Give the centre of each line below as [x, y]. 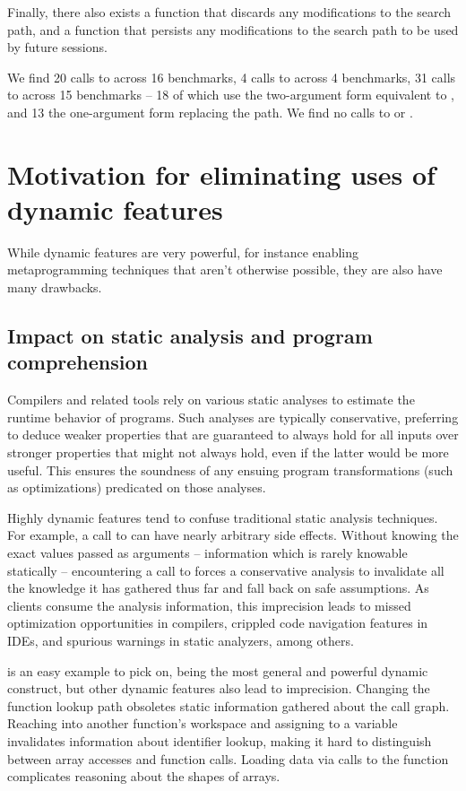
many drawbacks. [55, 287]
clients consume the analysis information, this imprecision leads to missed [209, 605]
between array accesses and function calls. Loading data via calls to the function [228, 758]
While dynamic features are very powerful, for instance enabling [183, 252]
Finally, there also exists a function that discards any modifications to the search [229, 12]
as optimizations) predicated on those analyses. [137, 487]
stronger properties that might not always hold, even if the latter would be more [228, 452]
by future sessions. [57, 47]
